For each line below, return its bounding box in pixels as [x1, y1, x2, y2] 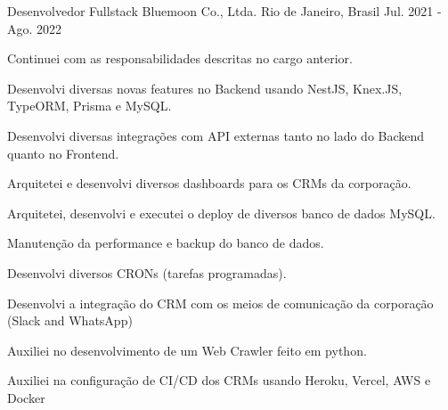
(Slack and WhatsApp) [7, 311, 133, 330]
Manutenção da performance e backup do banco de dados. [7, 234, 324, 252]
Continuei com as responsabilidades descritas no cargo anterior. [7, 49, 353, 68]
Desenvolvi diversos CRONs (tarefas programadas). [7, 263, 287, 282]
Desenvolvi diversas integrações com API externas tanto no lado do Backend [7, 126, 425, 144]
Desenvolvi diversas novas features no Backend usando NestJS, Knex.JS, [7, 78, 403, 97]
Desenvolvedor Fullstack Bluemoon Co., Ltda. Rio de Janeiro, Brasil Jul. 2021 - [7, 2, 442, 20]
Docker [7, 388, 45, 406]
